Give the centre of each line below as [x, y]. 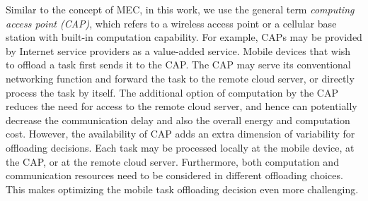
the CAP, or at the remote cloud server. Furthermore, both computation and [172, 161]
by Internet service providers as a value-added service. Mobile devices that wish [178, 50]
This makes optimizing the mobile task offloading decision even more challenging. [182, 189]
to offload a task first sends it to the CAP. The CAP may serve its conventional [178, 65]
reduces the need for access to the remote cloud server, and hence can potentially [182, 106]
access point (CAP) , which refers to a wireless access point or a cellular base [171, 23]
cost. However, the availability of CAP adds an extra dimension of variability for [180, 134]
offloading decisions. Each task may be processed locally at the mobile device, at [180, 147]
